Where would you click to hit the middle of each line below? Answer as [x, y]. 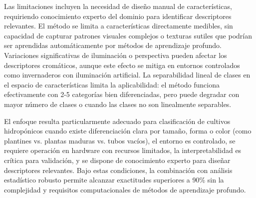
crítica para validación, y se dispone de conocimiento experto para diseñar [117, 160]
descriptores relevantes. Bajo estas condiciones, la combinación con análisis [118, 170]
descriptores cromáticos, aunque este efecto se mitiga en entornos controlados [122, 65]
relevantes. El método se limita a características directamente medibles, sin [119, 26]
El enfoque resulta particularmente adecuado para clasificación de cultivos [117, 121]
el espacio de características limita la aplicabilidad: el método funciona [112, 84]
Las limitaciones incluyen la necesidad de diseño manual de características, [118, 6]
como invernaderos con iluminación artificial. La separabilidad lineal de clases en [127, 75]
